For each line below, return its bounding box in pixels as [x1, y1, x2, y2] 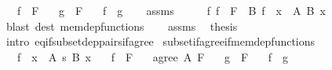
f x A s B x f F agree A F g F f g [16, 48, 289, 64]
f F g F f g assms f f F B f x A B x [16, 2, 326, 18]
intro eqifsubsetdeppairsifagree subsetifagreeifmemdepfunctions [5, 33, 316, 50]
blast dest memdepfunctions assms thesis [5, 17, 238, 34]
